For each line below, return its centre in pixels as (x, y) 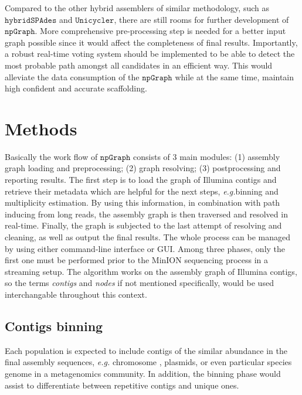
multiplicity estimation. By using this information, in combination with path (142, 202)
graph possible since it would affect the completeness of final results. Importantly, (151, 42)
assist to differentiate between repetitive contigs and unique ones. (122, 385)
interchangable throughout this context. (76, 294)
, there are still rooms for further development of (201, 19)
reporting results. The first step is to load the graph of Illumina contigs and (141, 180)
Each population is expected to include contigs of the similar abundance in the (146, 350)
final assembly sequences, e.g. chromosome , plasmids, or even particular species (148, 362)
